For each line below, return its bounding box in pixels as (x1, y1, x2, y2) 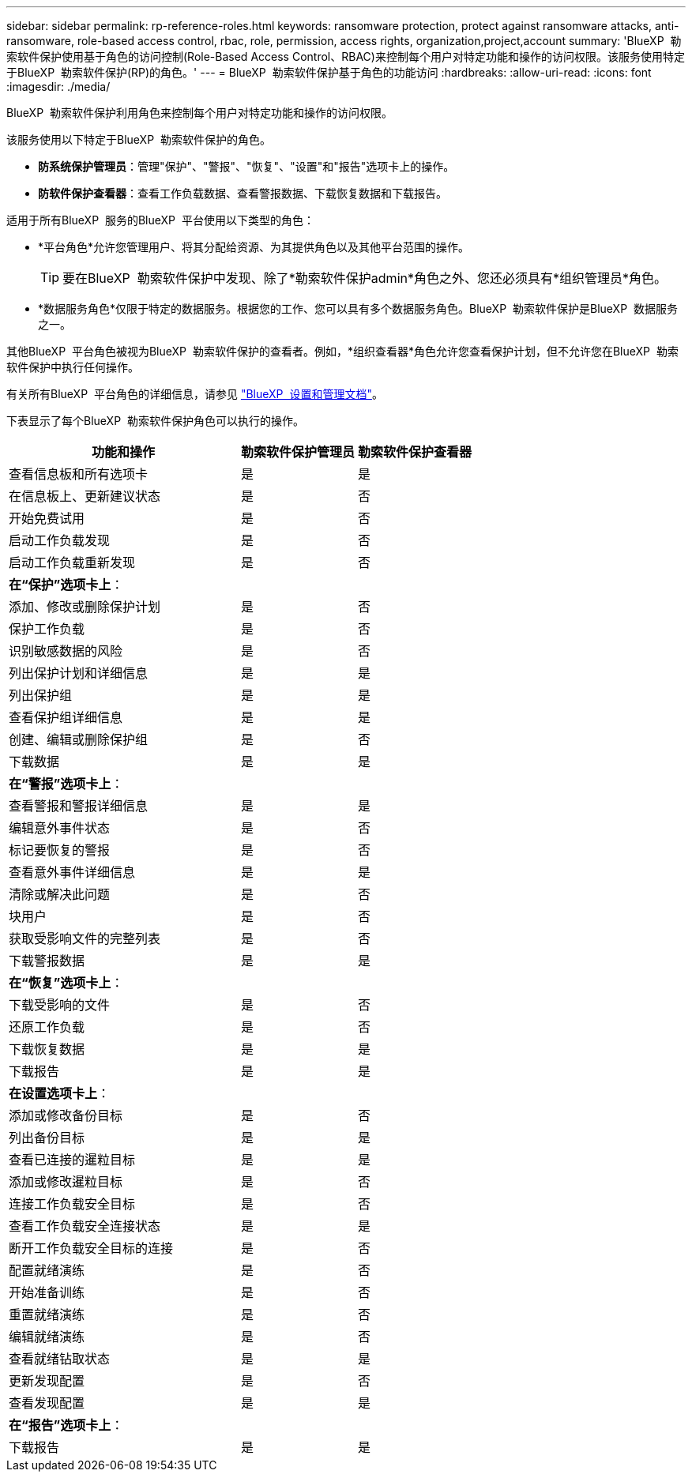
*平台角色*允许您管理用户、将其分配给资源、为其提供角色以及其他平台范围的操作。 (38, 240, 470, 254)
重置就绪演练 (9, 1307, 85, 1322)
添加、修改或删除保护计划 (9, 599, 161, 615)
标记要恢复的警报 (9, 842, 111, 858)
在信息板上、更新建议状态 (9, 488, 161, 504)
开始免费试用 (9, 510, 85, 526)
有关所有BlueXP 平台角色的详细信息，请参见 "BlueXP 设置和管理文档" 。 (6, 387, 383, 401)
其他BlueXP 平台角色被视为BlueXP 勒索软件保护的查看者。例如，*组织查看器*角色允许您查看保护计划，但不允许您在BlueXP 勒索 (6, 344, 679, 358)
